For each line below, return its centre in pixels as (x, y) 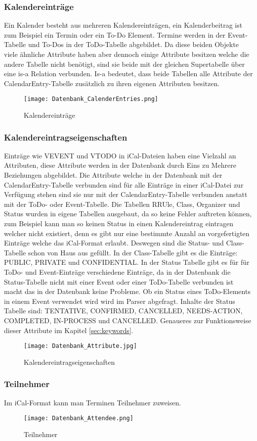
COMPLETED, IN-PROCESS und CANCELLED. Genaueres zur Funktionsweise (128, 320)
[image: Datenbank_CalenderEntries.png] (91, 99)
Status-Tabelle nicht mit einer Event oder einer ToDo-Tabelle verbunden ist (119, 281)
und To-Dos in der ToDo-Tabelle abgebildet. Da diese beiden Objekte (133, 44)
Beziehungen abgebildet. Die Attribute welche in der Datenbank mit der (113, 175)
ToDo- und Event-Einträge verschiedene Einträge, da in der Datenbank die (117, 271)
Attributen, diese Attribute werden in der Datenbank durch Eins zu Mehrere (120, 165)
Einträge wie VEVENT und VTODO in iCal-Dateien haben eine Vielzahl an (120, 155)
